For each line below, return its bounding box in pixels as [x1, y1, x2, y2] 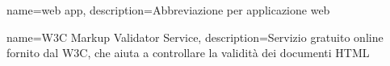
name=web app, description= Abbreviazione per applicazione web [6, 2, 330, 18]
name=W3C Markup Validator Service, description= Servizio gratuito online [6, 28, 384, 45]
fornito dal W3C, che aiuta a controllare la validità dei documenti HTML [6, 44, 370, 61]
